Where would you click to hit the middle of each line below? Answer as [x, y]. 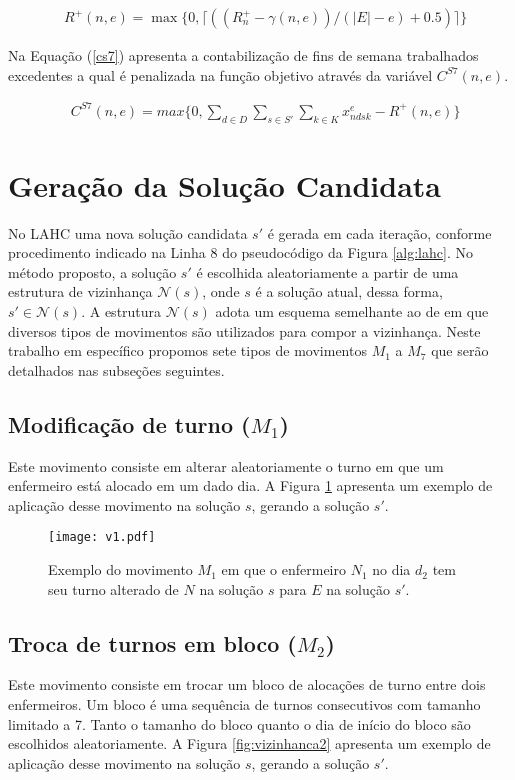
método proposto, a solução [92, 271]
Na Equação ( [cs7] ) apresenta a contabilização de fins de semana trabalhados [243, 55]
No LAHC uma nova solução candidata [128, 232]
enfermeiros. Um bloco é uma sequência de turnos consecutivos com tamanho [244, 704]
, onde [221, 291]
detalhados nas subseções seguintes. [116, 369]
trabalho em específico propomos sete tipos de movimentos [187, 350]
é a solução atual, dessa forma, [349, 291]
